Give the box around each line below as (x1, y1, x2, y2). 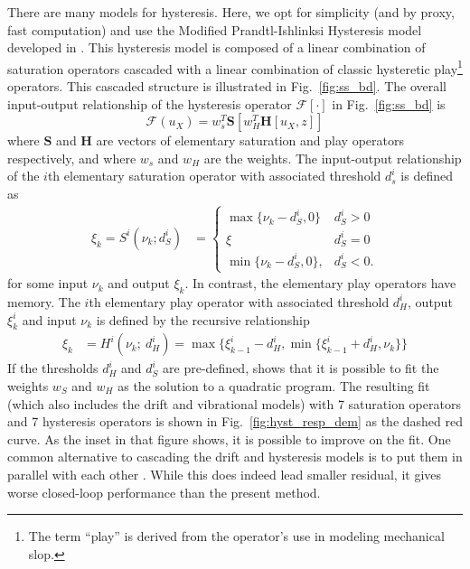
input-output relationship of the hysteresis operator (7, 94, 292, 113)
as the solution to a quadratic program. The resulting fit (117, 377, 430, 395)
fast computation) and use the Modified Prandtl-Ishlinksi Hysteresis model (7, 20, 422, 39)
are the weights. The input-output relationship (203, 148, 462, 167)
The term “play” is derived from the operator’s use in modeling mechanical (28, 527, 445, 546)
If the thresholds (7, 359, 99, 378)
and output (108, 274, 170, 293)
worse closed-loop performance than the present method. (7, 482, 321, 501)
